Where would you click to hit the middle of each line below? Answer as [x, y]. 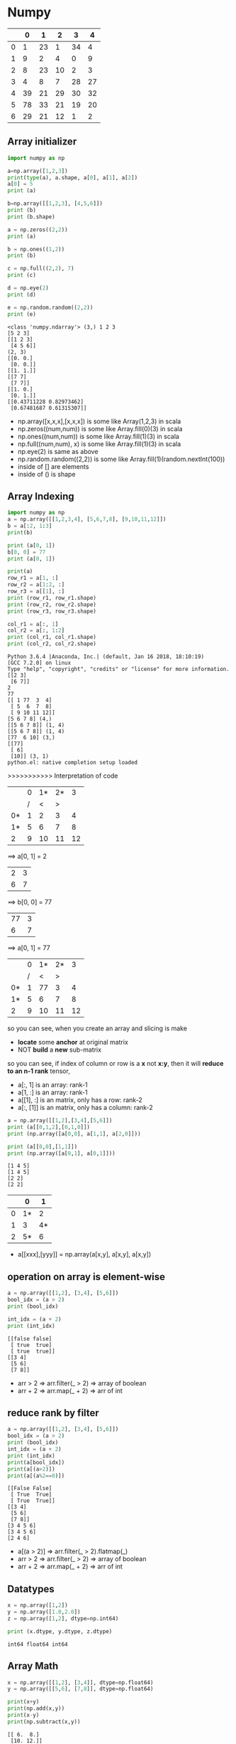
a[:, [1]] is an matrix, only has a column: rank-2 [85, 1108]
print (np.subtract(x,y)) [44, 1722]
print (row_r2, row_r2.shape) [52, 604]
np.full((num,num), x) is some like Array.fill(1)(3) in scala [99, 444]
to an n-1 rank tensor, [39, 1071]
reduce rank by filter [53, 1413]
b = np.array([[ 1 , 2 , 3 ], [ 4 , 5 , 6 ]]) [55, 204]
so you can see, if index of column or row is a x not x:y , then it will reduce [116, 1064]
